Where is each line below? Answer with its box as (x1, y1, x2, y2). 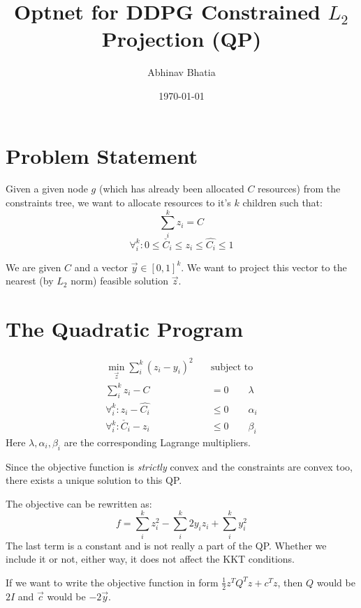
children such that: (242, 195, 323, 210)
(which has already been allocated (98, 181, 244, 196)
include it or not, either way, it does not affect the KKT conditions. (6, 552, 295, 566)
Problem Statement (6, 141, 198, 169)
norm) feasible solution (71, 273, 168, 288)
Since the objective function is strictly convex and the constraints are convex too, (6, 459, 353, 473)
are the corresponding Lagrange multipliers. (64, 434, 251, 449)
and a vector (74, 259, 128, 274)
